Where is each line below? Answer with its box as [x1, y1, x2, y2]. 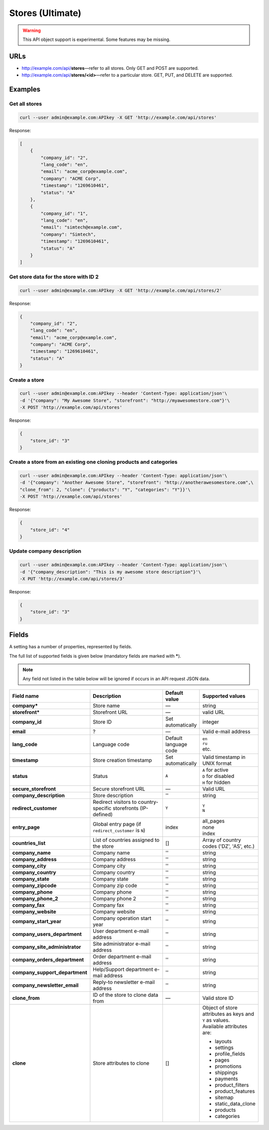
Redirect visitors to [93, 798, 137, 805]
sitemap [215, 1094, 234, 1101]
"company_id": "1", [40, 210, 88, 216]
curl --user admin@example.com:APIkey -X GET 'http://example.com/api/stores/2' [19, 287, 222, 293]
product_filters [215, 1081, 249, 1088]
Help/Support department [93, 965, 153, 972]
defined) [93, 811, 113, 818]
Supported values [202, 692, 246, 699]
